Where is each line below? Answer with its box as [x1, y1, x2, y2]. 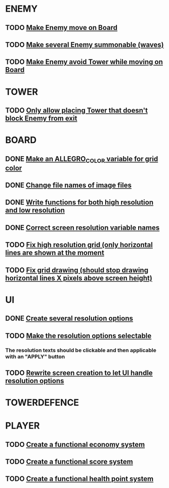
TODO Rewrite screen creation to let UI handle [5, 368, 153, 377]
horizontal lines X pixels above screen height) [5, 273, 153, 282]
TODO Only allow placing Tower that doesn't [5, 106, 148, 115]
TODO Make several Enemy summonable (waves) [5, 40, 164, 49]
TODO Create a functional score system [5, 458, 133, 466]
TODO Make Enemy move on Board [5, 23, 118, 32]
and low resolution [5, 206, 65, 215]
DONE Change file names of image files [5, 181, 132, 190]
